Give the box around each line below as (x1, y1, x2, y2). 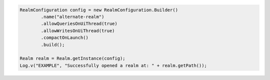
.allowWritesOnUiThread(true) (40, 28, 115, 33)
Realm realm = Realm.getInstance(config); (19, 56, 125, 62)
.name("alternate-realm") (40, 14, 104, 19)
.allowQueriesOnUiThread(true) (40, 21, 117, 27)
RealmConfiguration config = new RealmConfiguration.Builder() (19, 7, 178, 12)
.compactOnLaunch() (40, 35, 88, 41)
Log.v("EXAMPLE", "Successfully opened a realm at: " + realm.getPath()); (19, 63, 207, 68)
